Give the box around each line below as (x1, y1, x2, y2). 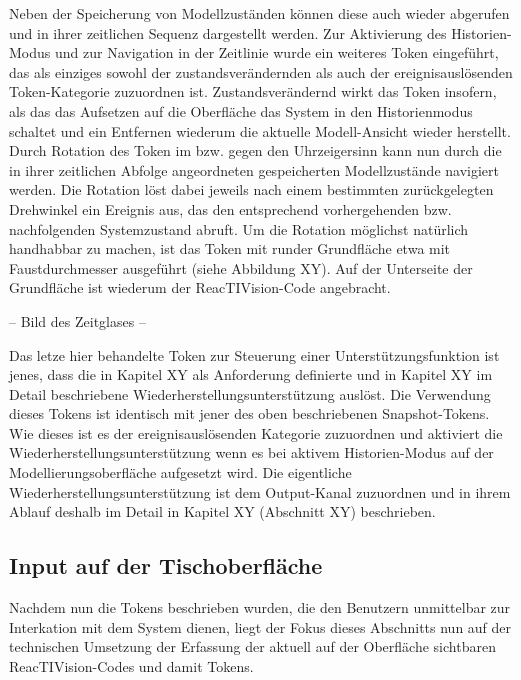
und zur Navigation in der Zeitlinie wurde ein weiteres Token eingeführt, (54, 42, 499, 63)
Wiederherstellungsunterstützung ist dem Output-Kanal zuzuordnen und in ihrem (9, 481, 511, 502)
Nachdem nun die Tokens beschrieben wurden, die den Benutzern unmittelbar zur (9, 597, 511, 618)
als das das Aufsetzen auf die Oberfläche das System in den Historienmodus (9, 100, 473, 121)
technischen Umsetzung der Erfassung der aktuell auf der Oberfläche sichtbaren (9, 636, 496, 657)
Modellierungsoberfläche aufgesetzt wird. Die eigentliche (9, 462, 352, 483)
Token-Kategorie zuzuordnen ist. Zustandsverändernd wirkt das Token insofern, (9, 81, 497, 102)
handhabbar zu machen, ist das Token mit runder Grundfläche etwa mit (9, 238, 451, 259)
